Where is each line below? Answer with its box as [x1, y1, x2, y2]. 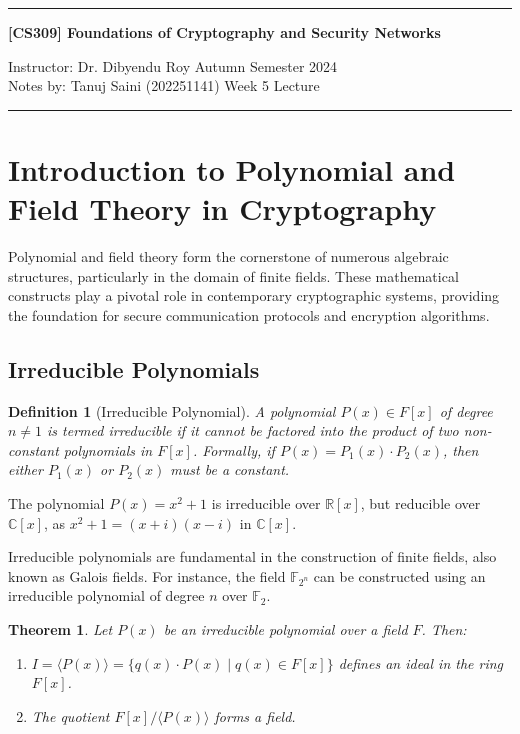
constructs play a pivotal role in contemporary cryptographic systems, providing [8, 285, 500, 306]
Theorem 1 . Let [8, 619, 113, 640]
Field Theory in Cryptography [8, 188, 437, 229]
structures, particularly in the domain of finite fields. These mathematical [8, 265, 459, 286]
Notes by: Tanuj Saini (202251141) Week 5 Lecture [8, 75, 320, 96]
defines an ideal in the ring [338, 652, 504, 673]
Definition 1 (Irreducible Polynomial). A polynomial [8, 400, 336, 421]
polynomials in [63, 439, 153, 460]
